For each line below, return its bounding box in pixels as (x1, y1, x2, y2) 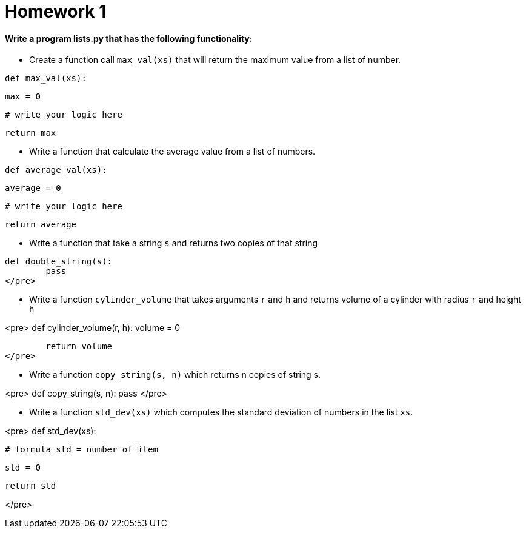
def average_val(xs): (5, 165, 107, 175)
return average (5, 220, 77, 230)
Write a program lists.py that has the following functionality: (5, 33, 253, 44)
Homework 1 (5, 1, 107, 22)
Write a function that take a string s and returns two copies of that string (29, 238, 318, 249)
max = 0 (5, 92, 41, 102)
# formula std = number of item (5, 444, 158, 455)
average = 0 (5, 183, 61, 193)
